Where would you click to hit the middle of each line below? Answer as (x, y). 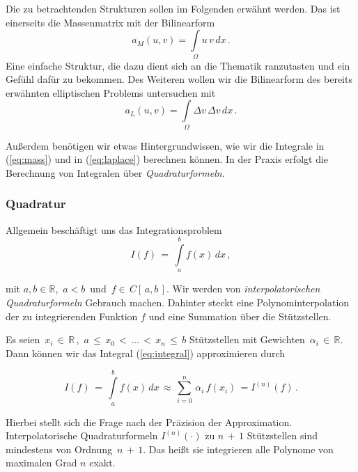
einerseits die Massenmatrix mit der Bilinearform (110, 22)
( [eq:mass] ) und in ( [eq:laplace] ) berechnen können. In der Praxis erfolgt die (167, 159)
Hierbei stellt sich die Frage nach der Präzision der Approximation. (149, 422)
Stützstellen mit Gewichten (247, 339)
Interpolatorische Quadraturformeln (82, 435)
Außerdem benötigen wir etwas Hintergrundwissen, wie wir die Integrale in (165, 145)
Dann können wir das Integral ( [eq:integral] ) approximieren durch (146, 353)
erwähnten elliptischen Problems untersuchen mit (111, 92)
